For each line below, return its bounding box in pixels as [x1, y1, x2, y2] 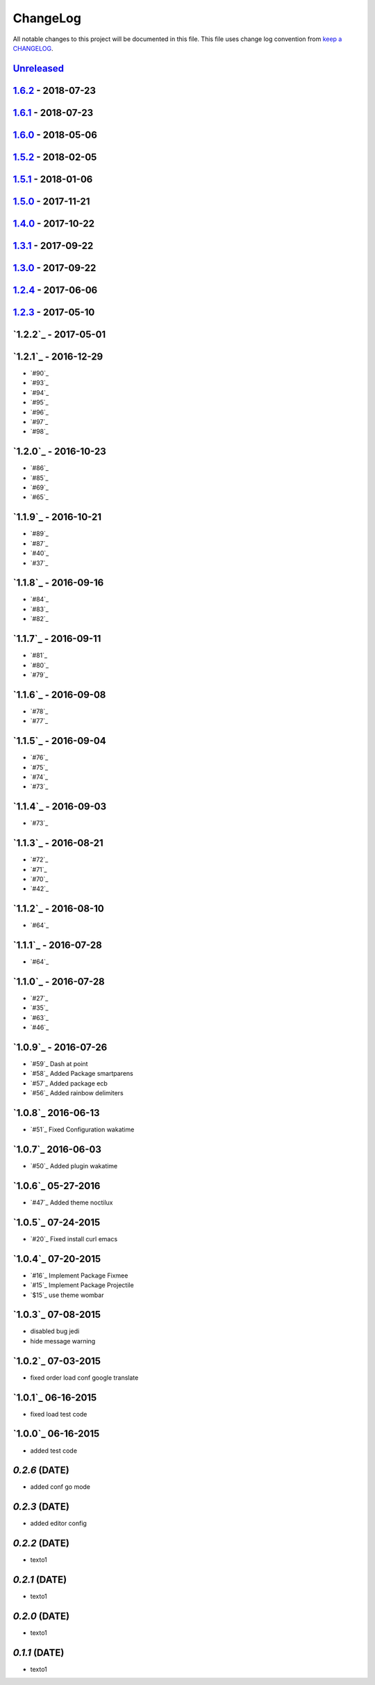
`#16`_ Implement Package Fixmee [30, 1271, 128, 1280]
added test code [30, 1446, 78, 1455]
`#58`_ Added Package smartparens [30, 1070, 133, 1078]
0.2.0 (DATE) [12, 1611, 70, 1622]
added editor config [30, 1519, 87, 1528]
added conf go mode [30, 1483, 90, 1491]
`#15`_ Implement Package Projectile [30, 1281, 135, 1289]
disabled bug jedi [30, 1327, 80, 1335]
